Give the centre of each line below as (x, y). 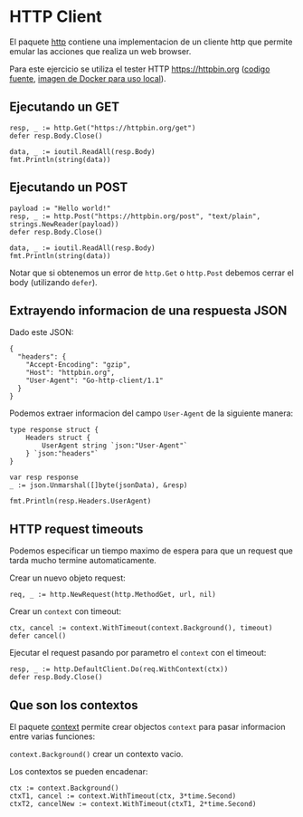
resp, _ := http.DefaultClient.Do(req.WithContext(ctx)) (119, 669)
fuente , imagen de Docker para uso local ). (88, 78)
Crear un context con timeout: (66, 611)
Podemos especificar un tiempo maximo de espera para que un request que (151, 551)
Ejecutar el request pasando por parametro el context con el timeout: (138, 653)
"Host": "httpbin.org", (71, 373)
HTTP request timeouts (76, 529)
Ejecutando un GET (65, 107)
